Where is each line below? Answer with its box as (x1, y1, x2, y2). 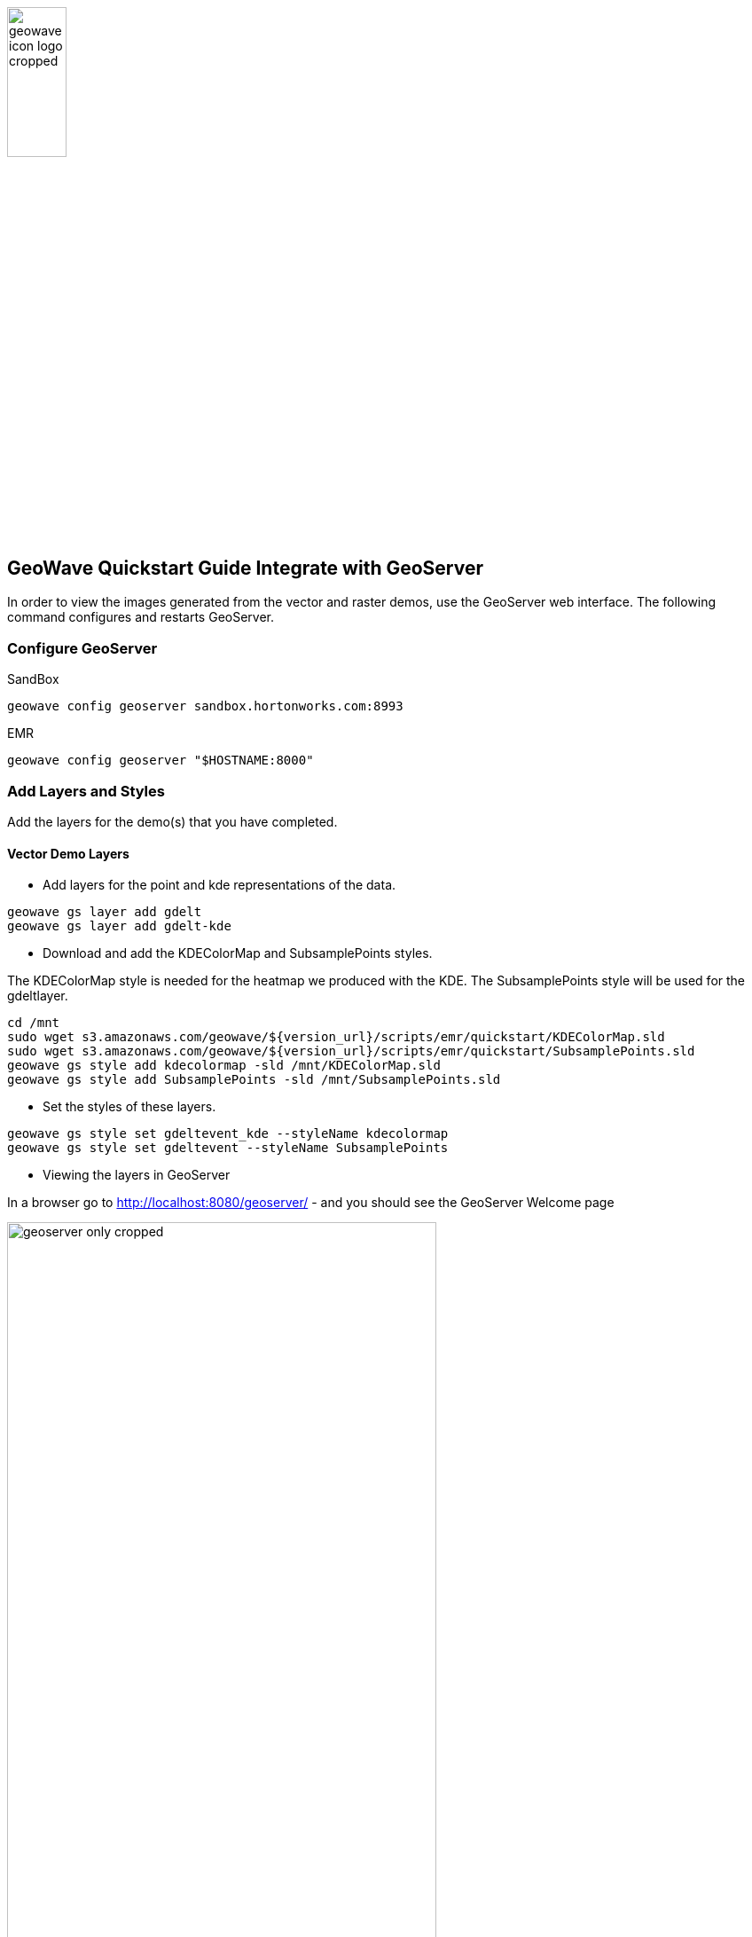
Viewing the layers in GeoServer (43, 1167, 231, 1183)
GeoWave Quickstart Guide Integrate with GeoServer (7, 556, 483, 579)
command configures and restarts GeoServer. (7, 609, 275, 625)
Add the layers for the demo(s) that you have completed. (7, 813, 338, 829)
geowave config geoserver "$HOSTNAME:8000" (7, 753, 314, 768)
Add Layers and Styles (7, 781, 165, 800)
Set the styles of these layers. (43, 1099, 216, 1115)
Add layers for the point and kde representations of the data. (43, 877, 396, 893)
